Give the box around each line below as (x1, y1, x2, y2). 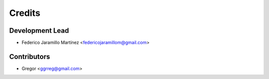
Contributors (9, 52, 50, 61)
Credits (9, 7, 41, 18)
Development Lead (9, 26, 69, 35)
